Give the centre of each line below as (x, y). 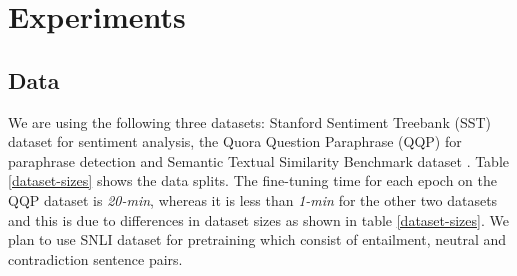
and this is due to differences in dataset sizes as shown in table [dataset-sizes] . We (258, 219)
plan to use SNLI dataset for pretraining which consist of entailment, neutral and (257, 239)
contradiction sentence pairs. (95, 258)
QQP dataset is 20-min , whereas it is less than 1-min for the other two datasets (253, 199)
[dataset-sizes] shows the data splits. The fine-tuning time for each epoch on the (252, 180)
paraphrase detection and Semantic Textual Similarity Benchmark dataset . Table (259, 160)
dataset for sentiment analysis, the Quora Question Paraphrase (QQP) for (235, 141)
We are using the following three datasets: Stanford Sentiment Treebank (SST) (250, 121)
